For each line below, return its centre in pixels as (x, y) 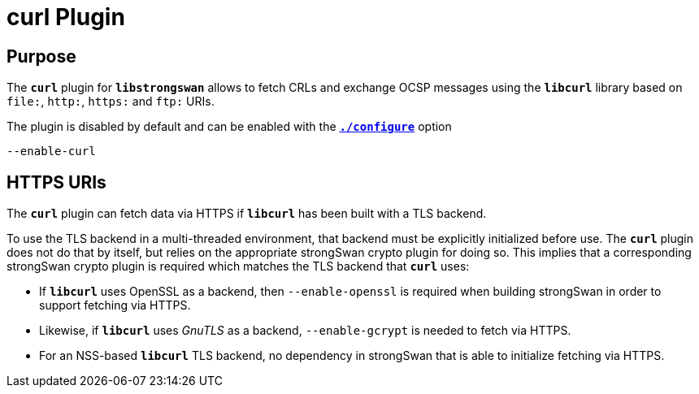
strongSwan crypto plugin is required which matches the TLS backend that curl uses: (238, 266)
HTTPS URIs (56, 182)
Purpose (41, 56)
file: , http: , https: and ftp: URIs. (111, 102)
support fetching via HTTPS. (115, 305)
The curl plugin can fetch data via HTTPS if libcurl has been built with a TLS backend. (247, 214)
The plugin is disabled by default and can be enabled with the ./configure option (229, 127)
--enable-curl (51, 152)
